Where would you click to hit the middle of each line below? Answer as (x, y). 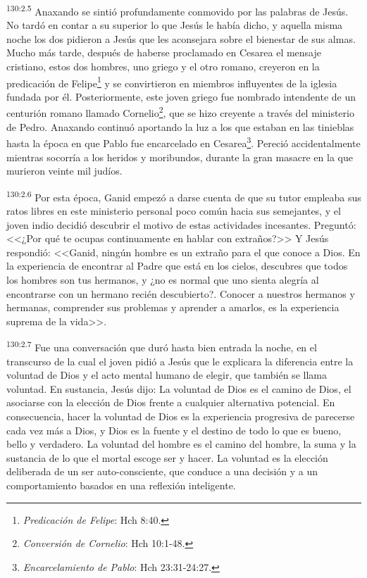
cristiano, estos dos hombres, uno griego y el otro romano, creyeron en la (163, 67)
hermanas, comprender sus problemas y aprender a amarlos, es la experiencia (173, 307)
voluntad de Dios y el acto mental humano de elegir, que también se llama (167, 375)
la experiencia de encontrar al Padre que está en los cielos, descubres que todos (177, 266)
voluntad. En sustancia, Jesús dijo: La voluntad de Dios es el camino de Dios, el (179, 388)
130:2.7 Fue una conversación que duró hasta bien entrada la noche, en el (162, 346)
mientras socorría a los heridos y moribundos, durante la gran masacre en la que (180, 157)
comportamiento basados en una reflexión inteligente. (121, 485)
